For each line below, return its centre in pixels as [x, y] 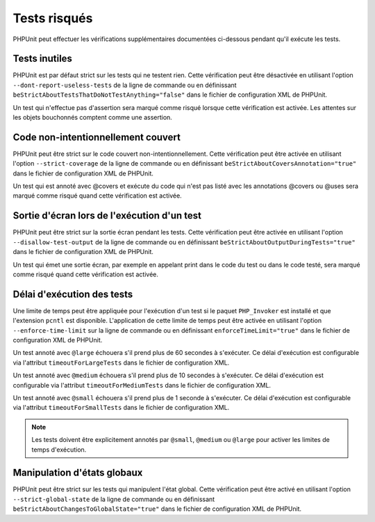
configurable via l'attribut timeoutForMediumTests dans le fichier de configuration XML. [142, 385]
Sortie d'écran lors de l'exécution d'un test [107, 216]
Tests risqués [53, 18]
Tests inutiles [43, 59]
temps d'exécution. [59, 450]
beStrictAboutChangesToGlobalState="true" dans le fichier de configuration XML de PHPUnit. [157, 509]
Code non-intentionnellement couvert [97, 137]
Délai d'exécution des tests [73, 294]
